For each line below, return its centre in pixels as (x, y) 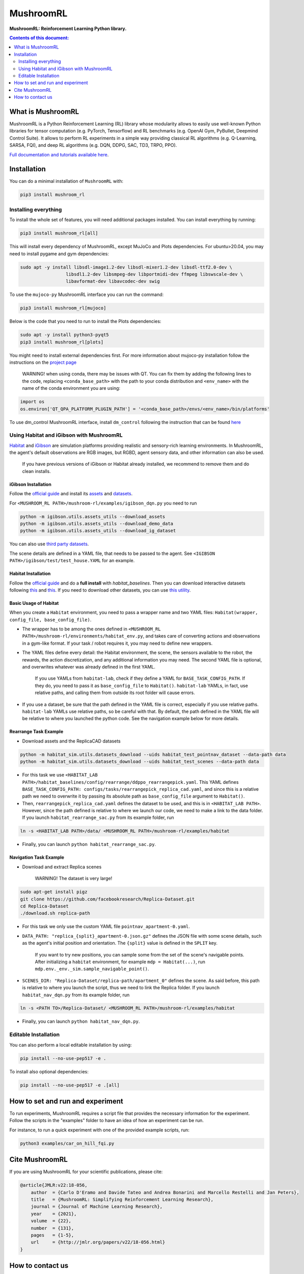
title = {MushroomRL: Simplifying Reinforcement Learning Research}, (122, 1200)
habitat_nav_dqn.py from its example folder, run (76, 995)
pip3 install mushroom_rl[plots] (62, 342)
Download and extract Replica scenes (62, 867)
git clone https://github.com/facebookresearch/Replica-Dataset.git (107, 899)
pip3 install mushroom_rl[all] (59, 233)
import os (32, 402)
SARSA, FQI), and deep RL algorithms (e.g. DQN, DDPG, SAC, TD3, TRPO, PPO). (93, 145)
